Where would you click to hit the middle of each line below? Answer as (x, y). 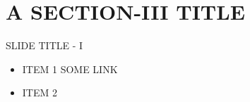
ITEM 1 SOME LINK (70, 69)
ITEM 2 (40, 93)
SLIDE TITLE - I (44, 45)
